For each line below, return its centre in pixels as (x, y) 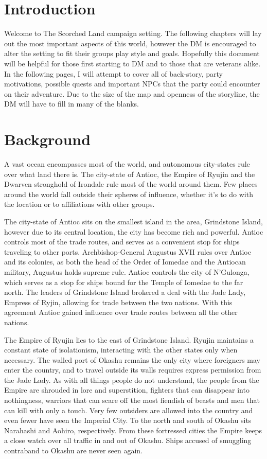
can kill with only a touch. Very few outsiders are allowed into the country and (129, 410)
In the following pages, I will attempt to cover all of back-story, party (113, 73)
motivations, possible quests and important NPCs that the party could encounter (132, 84)
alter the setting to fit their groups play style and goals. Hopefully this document (132, 53)
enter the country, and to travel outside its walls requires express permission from (133, 370)
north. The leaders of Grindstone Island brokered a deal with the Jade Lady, (125, 292)
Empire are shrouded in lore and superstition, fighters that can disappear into (127, 390)
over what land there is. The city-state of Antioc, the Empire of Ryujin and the (130, 174)
